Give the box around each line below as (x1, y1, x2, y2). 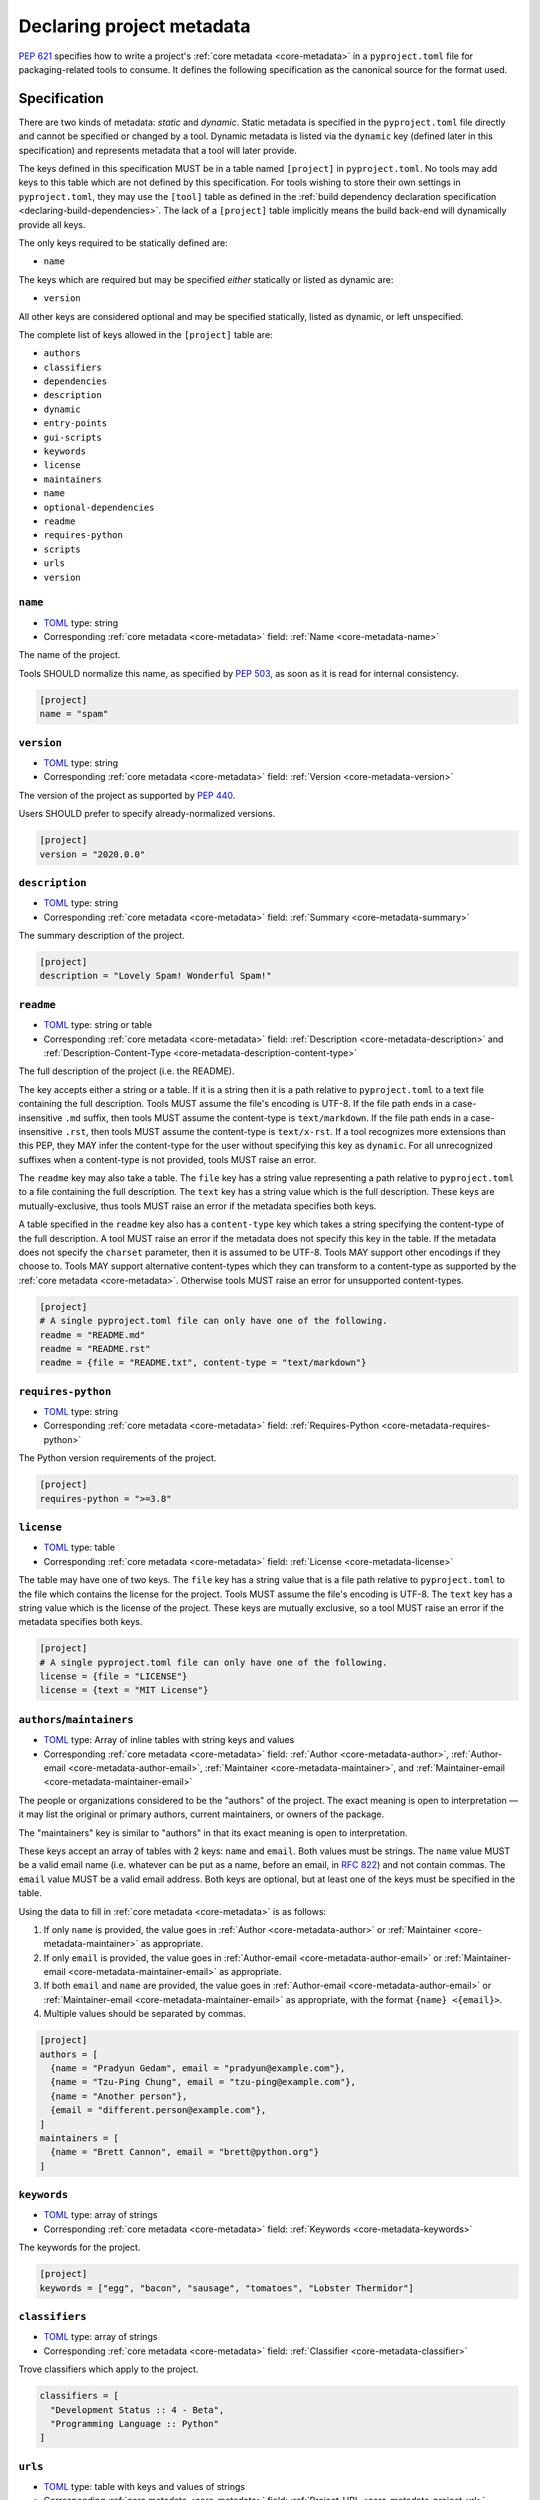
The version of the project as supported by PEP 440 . (18, 789, 236, 801)
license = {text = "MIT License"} (39, 1685, 209, 1696)
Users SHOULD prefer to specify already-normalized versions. (18, 808, 276, 820)
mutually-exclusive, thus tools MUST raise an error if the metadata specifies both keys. (18, 1200, 377, 1212)
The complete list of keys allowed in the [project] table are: (18, 328, 274, 340)
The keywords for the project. (18, 2241, 141, 2254)
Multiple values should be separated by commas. (43, 2008, 246, 2020)
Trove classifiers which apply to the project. (18, 2363, 199, 2375)
